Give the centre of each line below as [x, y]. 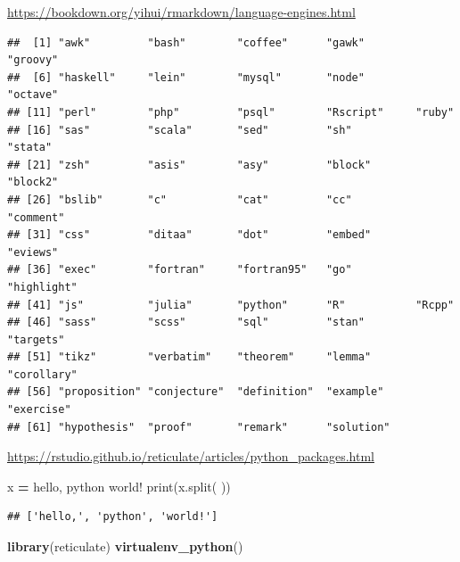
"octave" [33, 95]
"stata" [30, 148]
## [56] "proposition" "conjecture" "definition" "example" [196, 392]
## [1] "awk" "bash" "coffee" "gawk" [186, 42]
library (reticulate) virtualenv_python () [125, 546]
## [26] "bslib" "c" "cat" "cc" [180, 199]
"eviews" [33, 252]
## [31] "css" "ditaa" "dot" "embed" [189, 235]
